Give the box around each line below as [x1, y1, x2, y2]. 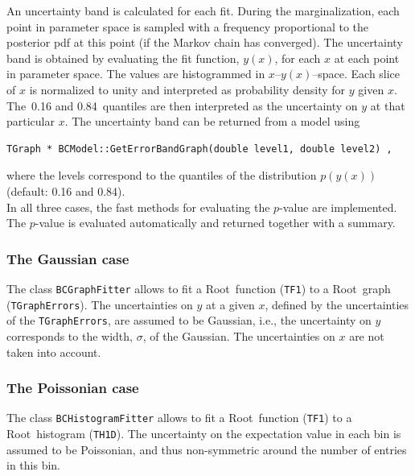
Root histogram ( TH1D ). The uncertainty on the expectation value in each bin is [6, 424, 401, 441]
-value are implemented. [279, 198, 397, 215]
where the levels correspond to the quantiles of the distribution [6, 167, 317, 184]
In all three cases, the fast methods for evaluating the [6, 198, 270, 215]
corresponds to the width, [6, 327, 133, 344]
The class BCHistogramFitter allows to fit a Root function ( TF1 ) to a [6, 409, 352, 426]
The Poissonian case [6, 378, 139, 398]
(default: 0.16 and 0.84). [6, 182, 125, 199]
